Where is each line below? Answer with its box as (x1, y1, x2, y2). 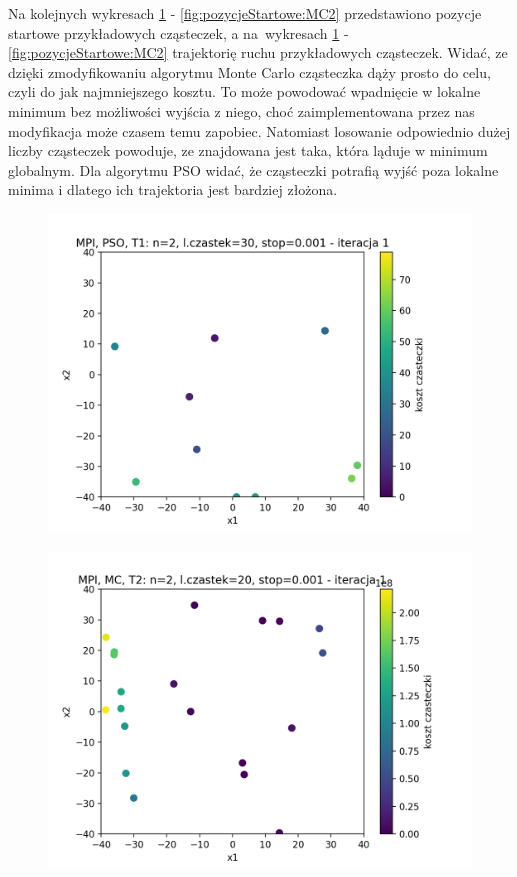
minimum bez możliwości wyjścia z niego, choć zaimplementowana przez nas (8, 100, 475, 121)
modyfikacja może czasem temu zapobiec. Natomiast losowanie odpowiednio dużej (8, 120, 511, 141)
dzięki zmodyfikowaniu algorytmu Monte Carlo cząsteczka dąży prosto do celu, (8, 61, 491, 82)
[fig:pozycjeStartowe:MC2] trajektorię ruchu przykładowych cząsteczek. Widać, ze (8, 42, 508, 63)
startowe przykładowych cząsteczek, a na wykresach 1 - (8, 22, 349, 43)
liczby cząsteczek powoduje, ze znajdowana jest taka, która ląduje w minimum (8, 140, 488, 161)
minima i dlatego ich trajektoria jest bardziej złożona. (8, 179, 338, 200)
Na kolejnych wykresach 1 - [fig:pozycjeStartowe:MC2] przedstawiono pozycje (8, 3, 482, 23)
